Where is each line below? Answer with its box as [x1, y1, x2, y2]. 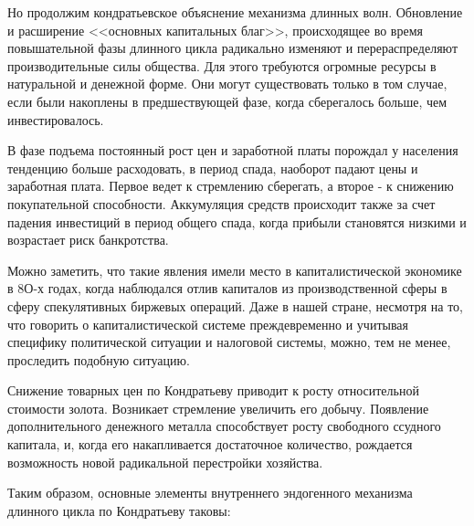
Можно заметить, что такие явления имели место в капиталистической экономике [7, 260, 462, 279]
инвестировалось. [7, 110, 104, 129]
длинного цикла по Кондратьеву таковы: [7, 500, 231, 520]
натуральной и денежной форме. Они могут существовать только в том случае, [7, 74, 448, 93]
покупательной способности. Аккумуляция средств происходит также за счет [7, 194, 436, 213]
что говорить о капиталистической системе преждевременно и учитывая [7, 314, 408, 333]
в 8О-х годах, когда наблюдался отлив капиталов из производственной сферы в [7, 279, 448, 298]
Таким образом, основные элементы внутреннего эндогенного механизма [7, 483, 413, 502]
